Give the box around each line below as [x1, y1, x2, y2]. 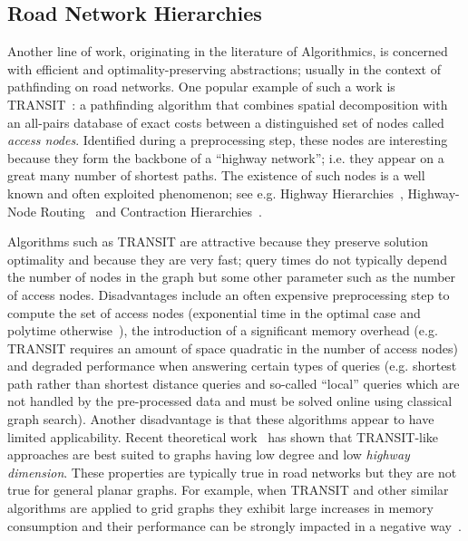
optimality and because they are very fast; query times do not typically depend [7, 249, 447, 268]
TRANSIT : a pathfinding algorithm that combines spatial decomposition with [7, 94, 448, 113]
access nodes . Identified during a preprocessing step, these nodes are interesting [7, 130, 448, 150]
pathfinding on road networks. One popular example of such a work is [7, 77, 395, 96]
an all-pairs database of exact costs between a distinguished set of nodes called [7, 112, 444, 131]
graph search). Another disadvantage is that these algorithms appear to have [7, 410, 434, 429]
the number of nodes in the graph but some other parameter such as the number [7, 267, 456, 286]
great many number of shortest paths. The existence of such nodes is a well [7, 166, 425, 185]
